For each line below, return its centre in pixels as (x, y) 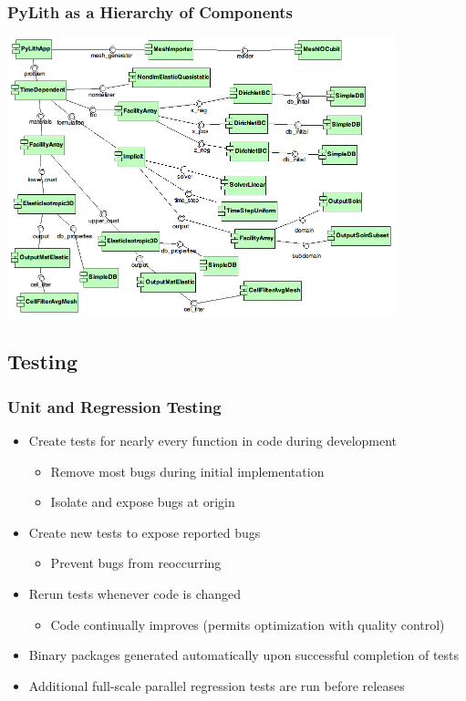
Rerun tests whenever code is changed (135, 593)
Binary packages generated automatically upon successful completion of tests (244, 655)
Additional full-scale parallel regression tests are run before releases (217, 685)
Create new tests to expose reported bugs (145, 532)
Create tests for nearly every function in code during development (213, 440)
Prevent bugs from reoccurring (136, 563)
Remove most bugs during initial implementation (187, 471)
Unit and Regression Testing (114, 406)
